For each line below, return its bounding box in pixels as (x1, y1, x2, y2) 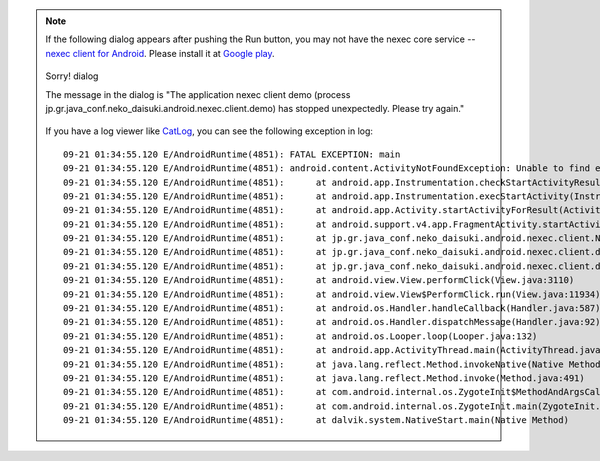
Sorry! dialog (45, 70, 99, 82)
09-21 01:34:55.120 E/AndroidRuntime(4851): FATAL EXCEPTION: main (63, 148, 401, 160)
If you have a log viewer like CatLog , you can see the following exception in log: (45, 125, 374, 137)
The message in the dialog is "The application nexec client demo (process (45, 88, 351, 100)
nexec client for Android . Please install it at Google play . (45, 47, 275, 59)
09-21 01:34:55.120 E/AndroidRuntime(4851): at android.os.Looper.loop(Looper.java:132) (63, 330, 538, 342)
